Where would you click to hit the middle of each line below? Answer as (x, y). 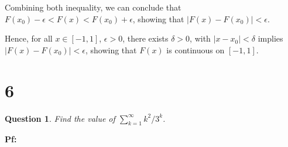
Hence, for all (29, 38)
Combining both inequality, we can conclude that (93, 7)
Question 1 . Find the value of (60, 118)
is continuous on (196, 49)
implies (270, 38)
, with (200, 38)
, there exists (145, 38)
